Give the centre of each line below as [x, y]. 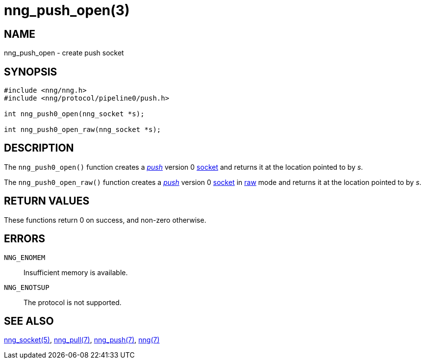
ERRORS [25, 239]
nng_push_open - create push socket [64, 53]
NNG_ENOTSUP [27, 287]
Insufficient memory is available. [76, 272]
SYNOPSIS [31, 72]
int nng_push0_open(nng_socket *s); [74, 114]
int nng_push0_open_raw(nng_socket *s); [83, 130]
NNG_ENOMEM [25, 257]
